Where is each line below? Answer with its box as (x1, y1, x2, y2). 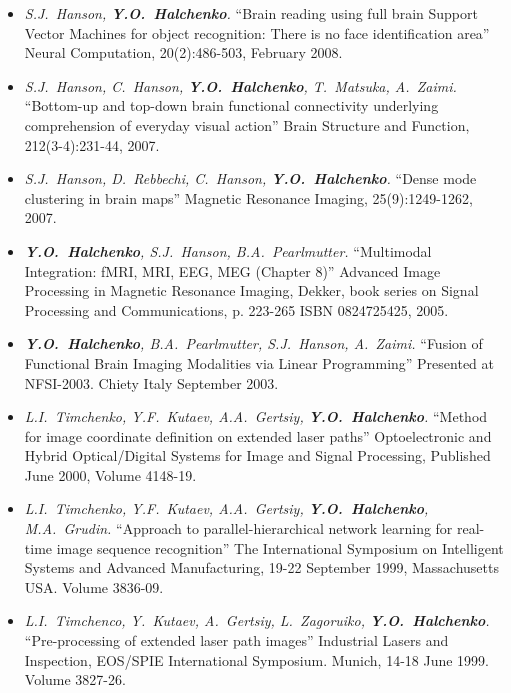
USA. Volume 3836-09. (24, 576, 164, 597)
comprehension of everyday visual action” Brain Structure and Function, (24, 114, 470, 135)
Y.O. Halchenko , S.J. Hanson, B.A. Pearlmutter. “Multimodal (24, 240, 432, 261)
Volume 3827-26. (24, 669, 126, 690)
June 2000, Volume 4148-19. (24, 464, 197, 485)
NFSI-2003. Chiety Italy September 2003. (24, 372, 279, 393)
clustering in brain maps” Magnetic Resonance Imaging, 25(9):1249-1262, (24, 187, 473, 208)
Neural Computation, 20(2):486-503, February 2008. (24, 42, 343, 63)
